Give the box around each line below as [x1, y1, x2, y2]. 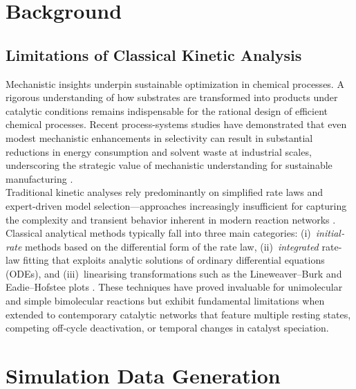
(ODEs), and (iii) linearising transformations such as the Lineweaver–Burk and [6, 266, 342, 280]
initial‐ [315, 226, 344, 240]
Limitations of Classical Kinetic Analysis [6, 44, 302, 65]
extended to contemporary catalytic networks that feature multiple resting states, [6, 307, 351, 321]
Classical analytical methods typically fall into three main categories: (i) [6, 226, 311, 240]
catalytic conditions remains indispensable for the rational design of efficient [6, 103, 328, 118]
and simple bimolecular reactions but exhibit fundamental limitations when [6, 293, 325, 308]
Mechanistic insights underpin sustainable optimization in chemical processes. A [6, 76, 344, 91]
